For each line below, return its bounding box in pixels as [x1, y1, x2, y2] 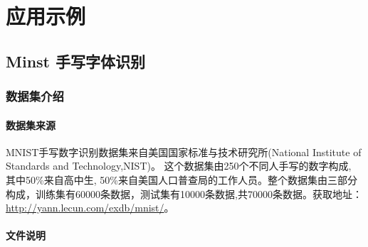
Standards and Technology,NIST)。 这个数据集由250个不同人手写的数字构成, [6, 158, 352, 173]
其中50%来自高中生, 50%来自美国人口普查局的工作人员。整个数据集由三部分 [6, 172, 357, 187]
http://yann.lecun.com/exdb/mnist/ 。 [6, 200, 174, 215]
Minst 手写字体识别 [6, 50, 146, 72]
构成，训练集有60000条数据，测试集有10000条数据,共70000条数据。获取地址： [6, 186, 362, 201]
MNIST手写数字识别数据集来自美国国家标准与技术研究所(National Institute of [6, 144, 362, 159]
